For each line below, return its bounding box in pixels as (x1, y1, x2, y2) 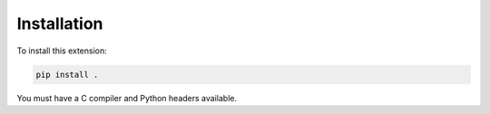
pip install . (35, 69, 99, 80)
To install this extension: (16, 45, 108, 56)
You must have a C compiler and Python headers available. (16, 92, 238, 103)
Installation (16, 14, 103, 33)
